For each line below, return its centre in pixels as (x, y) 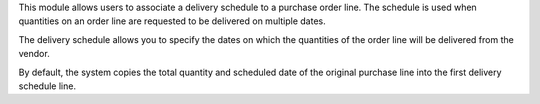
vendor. (34, 54)
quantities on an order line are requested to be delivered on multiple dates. (172, 21)
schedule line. (47, 86)
